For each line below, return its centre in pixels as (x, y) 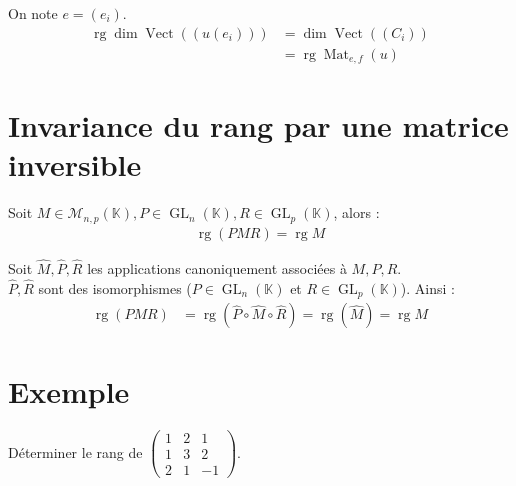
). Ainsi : (427, 287)
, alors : (356, 212)
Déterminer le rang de (75, 451)
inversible (75, 164)
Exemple (69, 390)
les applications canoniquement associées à (217, 268)
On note (33, 13)
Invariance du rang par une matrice (258, 125)
